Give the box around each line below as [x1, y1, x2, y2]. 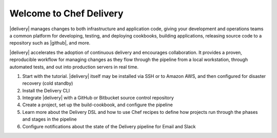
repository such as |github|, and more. [9, 40, 91, 46]
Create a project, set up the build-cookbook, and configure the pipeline [22, 102, 173, 108]
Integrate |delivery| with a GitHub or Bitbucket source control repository [22, 95, 174, 101]
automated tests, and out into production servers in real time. [9, 64, 138, 70]
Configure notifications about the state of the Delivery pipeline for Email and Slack [22, 123, 196, 129]
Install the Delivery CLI [22, 87, 70, 93]
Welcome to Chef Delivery [9, 8, 124, 19]
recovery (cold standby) [22, 80, 73, 87]
